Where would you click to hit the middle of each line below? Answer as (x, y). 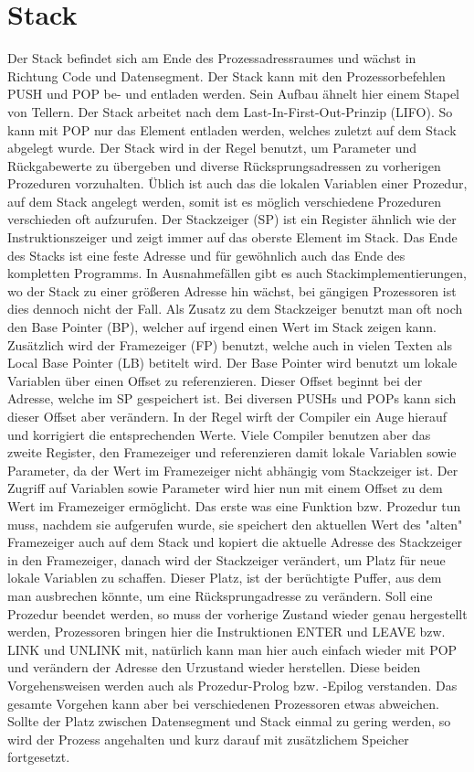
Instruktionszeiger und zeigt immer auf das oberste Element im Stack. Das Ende (232, 237)
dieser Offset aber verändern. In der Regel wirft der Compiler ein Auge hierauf (227, 416)
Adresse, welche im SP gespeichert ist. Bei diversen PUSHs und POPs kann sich (232, 398)
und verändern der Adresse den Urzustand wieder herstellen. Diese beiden (214, 667)
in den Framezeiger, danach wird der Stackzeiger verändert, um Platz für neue (226, 559)
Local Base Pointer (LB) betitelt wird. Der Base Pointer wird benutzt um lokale (232, 363)
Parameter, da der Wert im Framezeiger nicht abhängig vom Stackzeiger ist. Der (233, 470)
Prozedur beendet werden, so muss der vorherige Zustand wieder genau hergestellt (237, 613)
